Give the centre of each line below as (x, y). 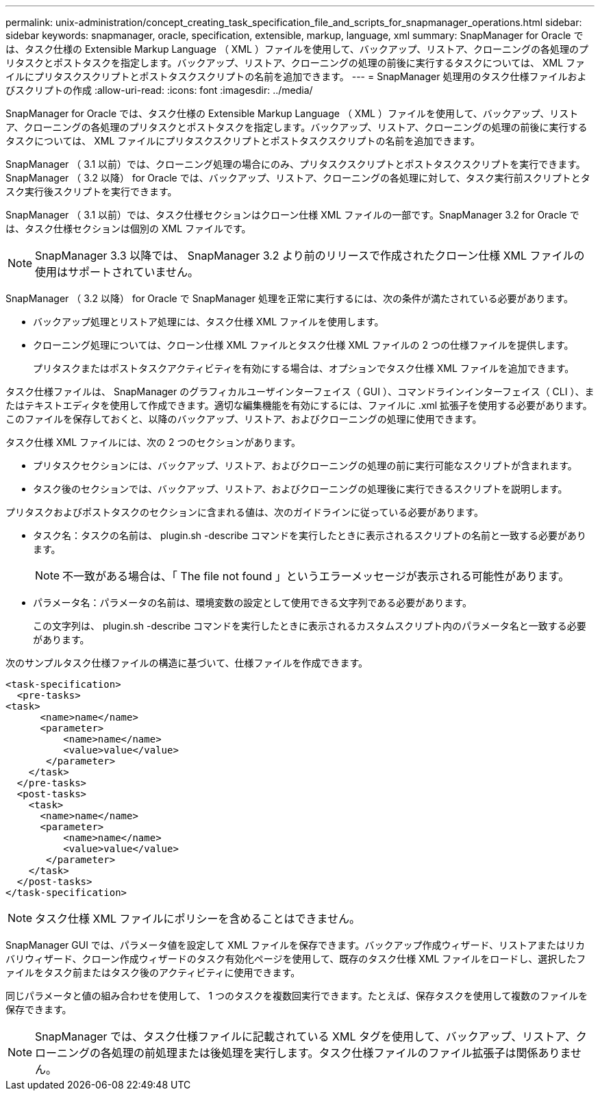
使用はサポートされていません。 (117, 272)
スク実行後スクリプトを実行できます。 (91, 191)
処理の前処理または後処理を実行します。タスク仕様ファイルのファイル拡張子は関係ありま (341, 1053)
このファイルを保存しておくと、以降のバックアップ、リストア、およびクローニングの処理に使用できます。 (244, 419)
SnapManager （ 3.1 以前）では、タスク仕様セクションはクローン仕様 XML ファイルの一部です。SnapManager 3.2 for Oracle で (292, 215)
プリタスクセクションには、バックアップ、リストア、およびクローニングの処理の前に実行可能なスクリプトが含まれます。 (305, 465)
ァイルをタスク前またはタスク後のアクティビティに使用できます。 (153, 972)
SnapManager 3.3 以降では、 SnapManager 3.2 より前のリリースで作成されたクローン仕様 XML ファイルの (310, 256)
